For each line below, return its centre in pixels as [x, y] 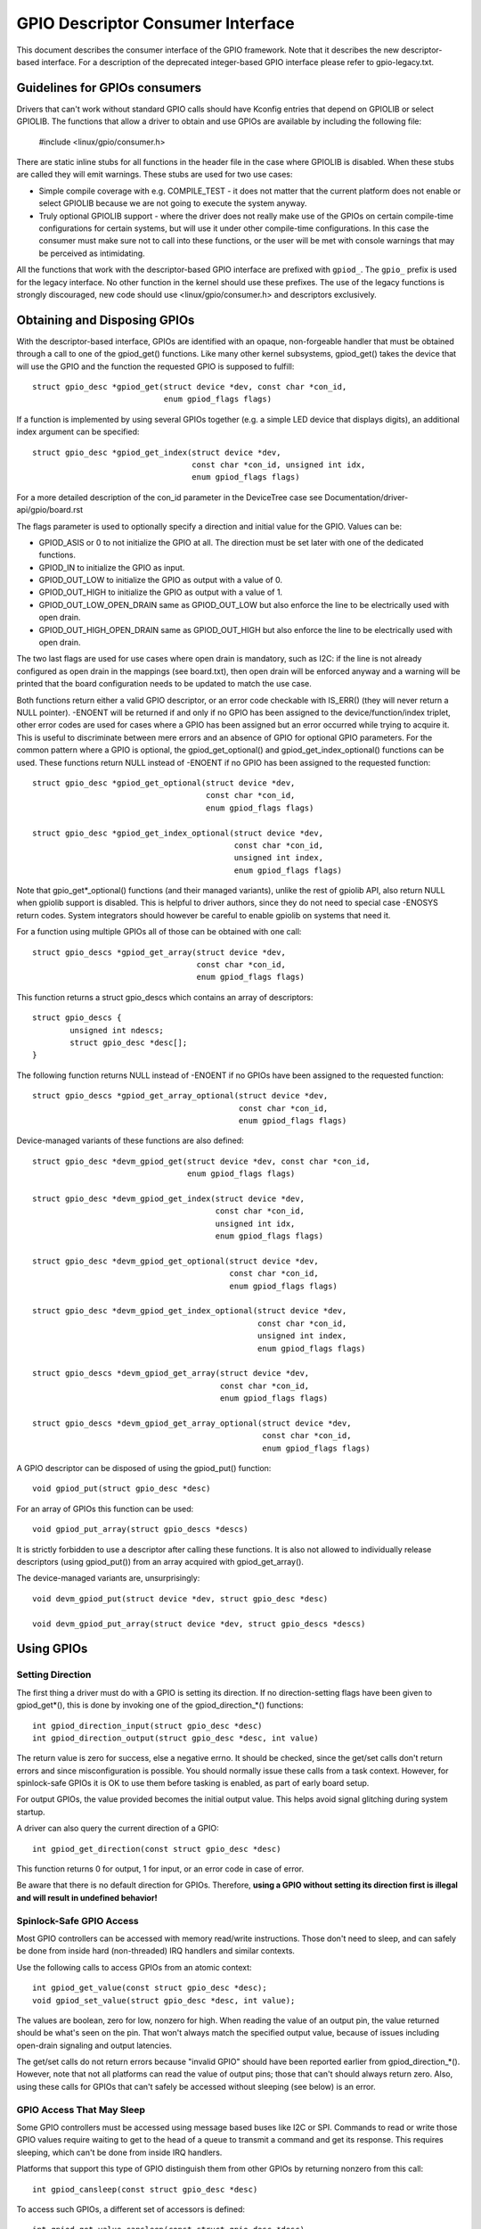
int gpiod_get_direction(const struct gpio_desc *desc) [157, 1849]
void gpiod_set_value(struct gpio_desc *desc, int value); [164, 2000]
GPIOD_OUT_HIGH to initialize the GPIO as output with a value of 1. [161, 592]
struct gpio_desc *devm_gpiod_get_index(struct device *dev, [168, 1198]
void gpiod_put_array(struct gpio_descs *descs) [140, 1530]
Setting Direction [54, 1674]
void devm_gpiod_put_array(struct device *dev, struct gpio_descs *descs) [199, 1624]
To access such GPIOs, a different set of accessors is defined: [130, 2209]
